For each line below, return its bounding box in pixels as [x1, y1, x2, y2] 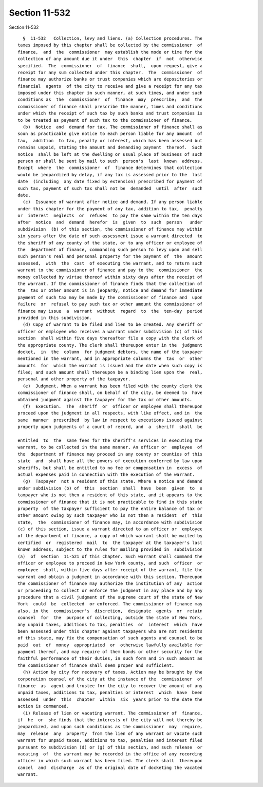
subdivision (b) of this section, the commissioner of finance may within [18, 226, 203, 232]
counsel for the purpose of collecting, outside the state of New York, [18, 615, 203, 620]
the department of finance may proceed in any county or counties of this [18, 451, 203, 457]
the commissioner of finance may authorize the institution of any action [18, 581, 203, 586]
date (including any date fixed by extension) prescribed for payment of [18, 179, 203, 185]
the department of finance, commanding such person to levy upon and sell [18, 247, 203, 253]
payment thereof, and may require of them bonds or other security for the [18, 649, 203, 655]
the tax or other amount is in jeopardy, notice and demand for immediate [18, 288, 203, 293]
